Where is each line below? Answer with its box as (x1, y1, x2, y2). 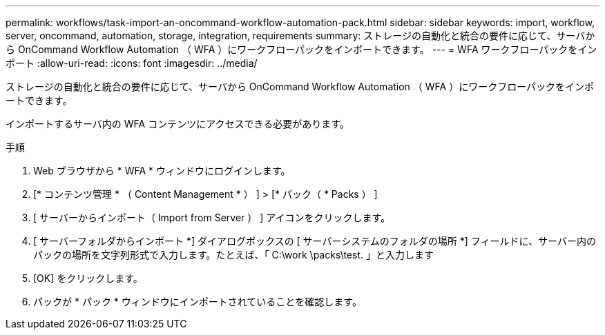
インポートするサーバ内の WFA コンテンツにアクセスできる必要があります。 (6, 118, 349, 130)
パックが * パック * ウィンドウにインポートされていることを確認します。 (33, 296, 362, 307)
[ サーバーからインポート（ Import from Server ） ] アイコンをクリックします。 (33, 212, 391, 223)
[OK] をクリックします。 (33, 272, 143, 284)
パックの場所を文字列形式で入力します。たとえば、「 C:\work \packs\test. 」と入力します (33, 249, 434, 261)
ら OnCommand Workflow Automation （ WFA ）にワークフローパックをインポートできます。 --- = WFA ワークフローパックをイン (6, 43, 597, 55)
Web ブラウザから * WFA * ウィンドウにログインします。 (33, 165, 291, 176)
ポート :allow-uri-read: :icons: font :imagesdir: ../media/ (6, 57, 258, 69)
